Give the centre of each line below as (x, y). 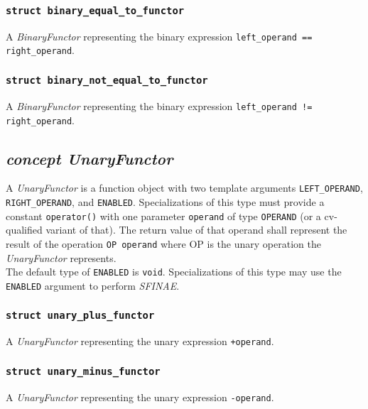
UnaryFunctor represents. (61, 257)
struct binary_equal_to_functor (95, 10)
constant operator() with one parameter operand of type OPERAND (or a (163, 216)
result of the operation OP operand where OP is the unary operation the (163, 243)
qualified (24, 230)
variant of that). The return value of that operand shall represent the (196, 230)
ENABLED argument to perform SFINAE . (93, 285)
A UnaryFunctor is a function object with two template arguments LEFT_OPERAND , (184, 188)
